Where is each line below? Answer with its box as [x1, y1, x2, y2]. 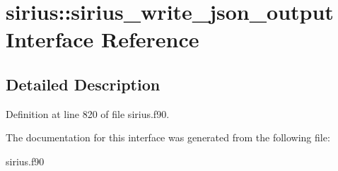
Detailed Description [6, 73, 161, 95]
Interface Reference [6, 25, 199, 54]
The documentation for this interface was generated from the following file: [6, 130, 330, 145]
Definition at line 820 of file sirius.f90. [6, 106, 170, 121]
